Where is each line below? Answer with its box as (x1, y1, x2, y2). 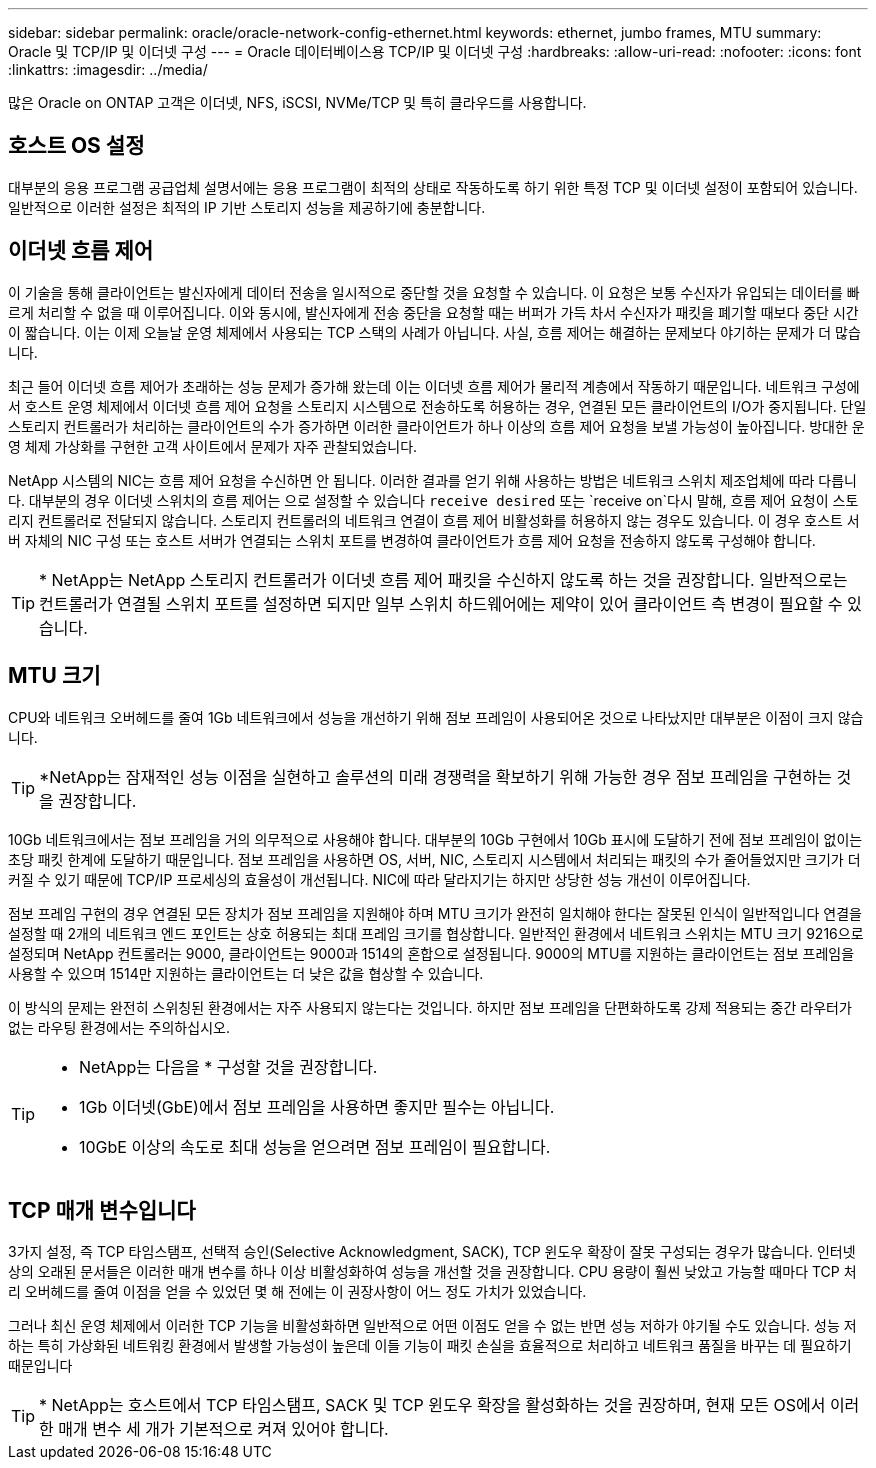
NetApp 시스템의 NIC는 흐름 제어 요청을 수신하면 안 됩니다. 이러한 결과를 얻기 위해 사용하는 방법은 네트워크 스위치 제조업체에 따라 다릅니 (8, 471, 857, 489)
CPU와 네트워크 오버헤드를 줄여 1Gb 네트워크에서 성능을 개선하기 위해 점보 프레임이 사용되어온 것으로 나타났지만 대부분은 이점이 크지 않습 (8, 708, 864, 726)
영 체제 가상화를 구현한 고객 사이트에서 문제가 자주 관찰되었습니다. (8, 437, 418, 455)
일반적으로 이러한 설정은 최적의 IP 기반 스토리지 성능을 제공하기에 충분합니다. (8, 198, 486, 216)
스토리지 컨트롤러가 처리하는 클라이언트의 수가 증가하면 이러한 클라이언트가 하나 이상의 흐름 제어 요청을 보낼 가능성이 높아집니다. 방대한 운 (8, 417, 865, 435)
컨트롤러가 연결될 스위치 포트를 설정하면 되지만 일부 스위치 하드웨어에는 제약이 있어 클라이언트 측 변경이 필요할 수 (39, 593, 843, 614)
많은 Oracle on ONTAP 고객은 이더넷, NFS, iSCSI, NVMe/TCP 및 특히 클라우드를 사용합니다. (8, 94, 587, 111)
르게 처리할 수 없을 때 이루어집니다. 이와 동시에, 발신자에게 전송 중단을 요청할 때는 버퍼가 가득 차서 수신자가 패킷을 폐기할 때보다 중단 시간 (8, 303, 859, 321)
